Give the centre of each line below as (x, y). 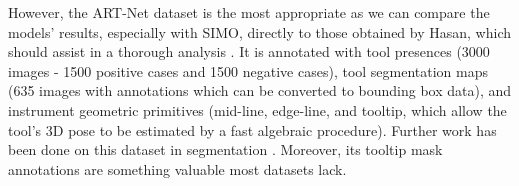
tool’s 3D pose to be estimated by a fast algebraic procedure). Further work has (252, 129)
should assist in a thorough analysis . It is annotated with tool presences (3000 (249, 51)
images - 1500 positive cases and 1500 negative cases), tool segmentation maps (248, 70)
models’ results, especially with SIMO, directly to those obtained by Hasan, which (259, 31)
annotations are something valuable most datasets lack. (177, 168)
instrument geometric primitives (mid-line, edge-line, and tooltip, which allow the (257, 109)
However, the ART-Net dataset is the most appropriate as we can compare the (249, 12)
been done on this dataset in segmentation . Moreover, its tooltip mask (225, 149)
